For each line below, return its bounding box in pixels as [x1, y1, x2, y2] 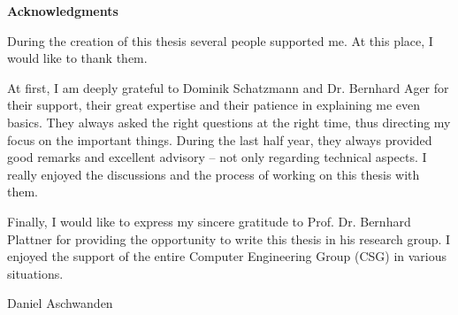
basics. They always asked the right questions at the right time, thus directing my [7, 112, 451, 131]
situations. [7, 264, 64, 282]
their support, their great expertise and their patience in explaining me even [7, 96, 421, 114]
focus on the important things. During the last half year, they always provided [7, 130, 432, 149]
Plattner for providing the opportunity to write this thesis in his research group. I [7, 229, 451, 248]
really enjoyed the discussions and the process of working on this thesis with [7, 165, 420, 183]
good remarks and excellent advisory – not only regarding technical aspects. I [7, 148, 427, 166]
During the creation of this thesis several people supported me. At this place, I [7, 31, 433, 50]
